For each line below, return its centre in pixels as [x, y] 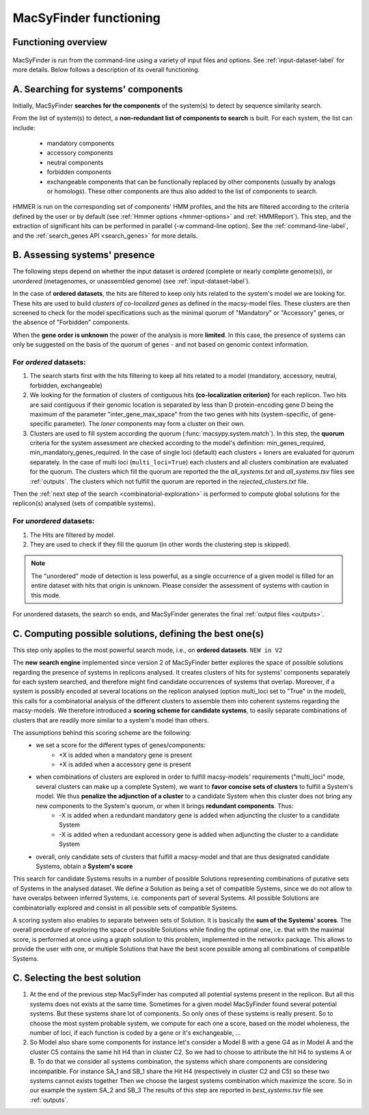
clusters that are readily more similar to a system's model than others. [111, 720]
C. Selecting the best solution [77, 978]
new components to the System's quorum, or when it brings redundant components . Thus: [165, 805]
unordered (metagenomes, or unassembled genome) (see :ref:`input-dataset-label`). [132, 281]
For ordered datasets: [49, 362]
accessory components [80, 153]
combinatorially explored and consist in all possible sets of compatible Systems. [125, 907]
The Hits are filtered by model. [72, 535]
